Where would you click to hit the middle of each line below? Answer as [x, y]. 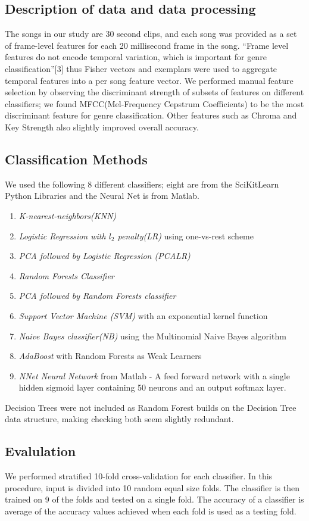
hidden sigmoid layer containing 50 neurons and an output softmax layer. [152, 387]
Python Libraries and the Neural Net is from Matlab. [102, 196]
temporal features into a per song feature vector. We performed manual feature [149, 80]
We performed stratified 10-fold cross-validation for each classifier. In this [139, 476]
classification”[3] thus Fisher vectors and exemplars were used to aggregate [141, 68]
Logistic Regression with [62, 235]
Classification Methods [76, 159]
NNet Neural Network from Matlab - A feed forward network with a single [154, 375]
